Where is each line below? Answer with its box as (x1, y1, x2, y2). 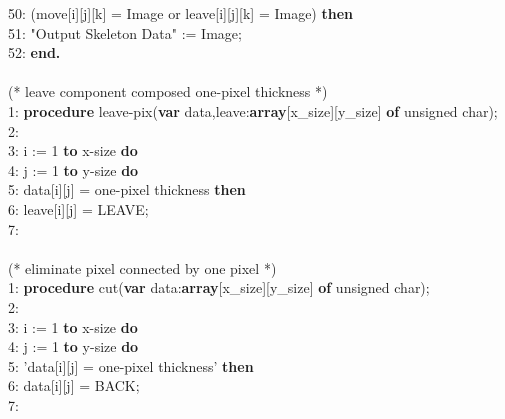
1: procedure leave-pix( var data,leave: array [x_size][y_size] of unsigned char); (8, 100, 498, 121)
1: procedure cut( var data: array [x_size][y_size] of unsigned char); (8, 277, 430, 298)
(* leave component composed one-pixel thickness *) (8, 81, 328, 102)
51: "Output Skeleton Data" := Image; (8, 22, 242, 43)
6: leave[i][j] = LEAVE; (8, 198, 149, 219)
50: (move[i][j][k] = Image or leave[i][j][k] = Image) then (8, 3, 354, 23)
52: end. (8, 42, 61, 63)
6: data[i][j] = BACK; (8, 375, 140, 396)
